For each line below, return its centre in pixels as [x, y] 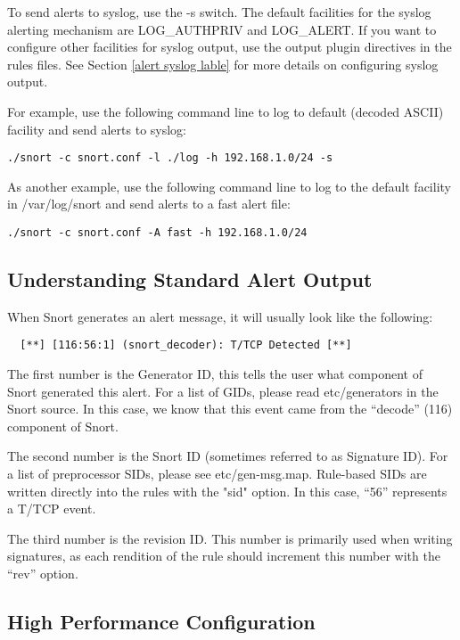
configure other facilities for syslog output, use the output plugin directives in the [230, 47]
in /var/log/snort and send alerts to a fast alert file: [149, 204]
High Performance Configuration [161, 622]
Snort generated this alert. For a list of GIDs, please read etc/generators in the [223, 391]
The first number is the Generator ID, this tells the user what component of [215, 374]
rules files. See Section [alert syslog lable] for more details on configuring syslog [223, 64]
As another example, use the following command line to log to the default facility [229, 186]
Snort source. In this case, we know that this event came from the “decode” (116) [230, 409]
